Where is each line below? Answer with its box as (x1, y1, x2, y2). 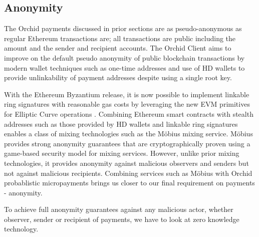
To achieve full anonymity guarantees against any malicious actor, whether (4, 204, 233, 214)
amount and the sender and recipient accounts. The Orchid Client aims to (4, 43, 231, 53)
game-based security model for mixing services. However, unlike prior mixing (4, 148, 239, 158)
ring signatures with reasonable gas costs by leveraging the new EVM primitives (4, 99, 250, 109)
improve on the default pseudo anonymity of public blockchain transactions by (4, 52, 245, 63)
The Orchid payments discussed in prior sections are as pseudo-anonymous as (4, 23, 242, 34)
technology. (4, 223, 39, 234)
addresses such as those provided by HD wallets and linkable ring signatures (4, 118, 238, 129)
